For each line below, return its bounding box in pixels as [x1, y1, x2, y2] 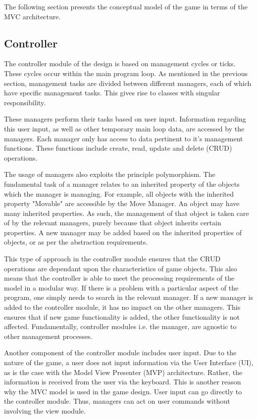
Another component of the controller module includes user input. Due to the [4, 347, 237, 358]
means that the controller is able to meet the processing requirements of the [4, 273, 235, 283]
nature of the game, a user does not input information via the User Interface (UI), [4, 357, 254, 368]
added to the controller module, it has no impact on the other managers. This [4, 302, 241, 312]
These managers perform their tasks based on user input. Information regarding [4, 114, 246, 124]
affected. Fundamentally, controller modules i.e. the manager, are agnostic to [4, 321, 237, 332]
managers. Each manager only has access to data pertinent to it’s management [4, 133, 243, 143]
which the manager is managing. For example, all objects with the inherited [4, 188, 234, 199]
